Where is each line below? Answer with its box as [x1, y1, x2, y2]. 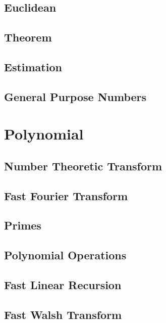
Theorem [4, 29, 52, 45]
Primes [4, 217, 41, 233]
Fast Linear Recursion [4, 277, 122, 293]
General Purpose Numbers [4, 88, 147, 104]
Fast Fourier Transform [4, 188, 128, 203]
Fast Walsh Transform [4, 306, 122, 322]
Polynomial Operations [4, 247, 127, 263]
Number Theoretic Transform [4, 158, 162, 173]
